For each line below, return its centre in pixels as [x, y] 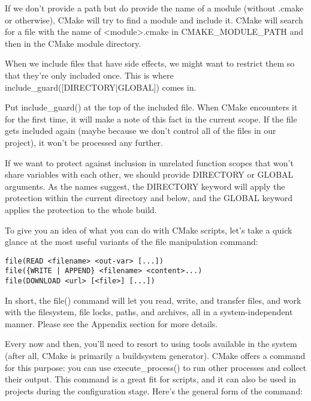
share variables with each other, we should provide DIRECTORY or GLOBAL [149, 174]
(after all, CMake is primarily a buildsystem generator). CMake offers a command [155, 356]
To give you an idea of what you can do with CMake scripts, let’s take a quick [149, 230]
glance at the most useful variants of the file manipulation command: [132, 242]
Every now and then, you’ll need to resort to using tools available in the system [151, 344]
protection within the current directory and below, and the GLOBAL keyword [149, 198]
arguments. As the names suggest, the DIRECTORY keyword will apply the [145, 186]
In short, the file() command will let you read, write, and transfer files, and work [153, 300]
